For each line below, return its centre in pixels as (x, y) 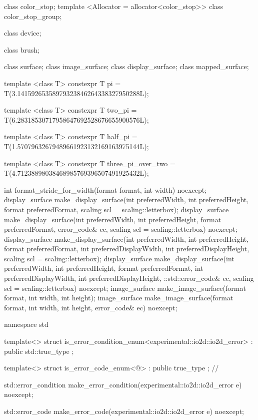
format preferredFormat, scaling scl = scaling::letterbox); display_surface (116, 209)
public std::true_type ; (39, 351)
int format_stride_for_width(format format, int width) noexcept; (105, 189)
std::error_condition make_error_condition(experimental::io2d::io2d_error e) (123, 384)
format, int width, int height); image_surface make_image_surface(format (119, 298)
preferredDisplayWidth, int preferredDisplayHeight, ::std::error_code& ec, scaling (129, 278)
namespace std (26, 324)
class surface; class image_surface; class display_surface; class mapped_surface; (126, 66)
